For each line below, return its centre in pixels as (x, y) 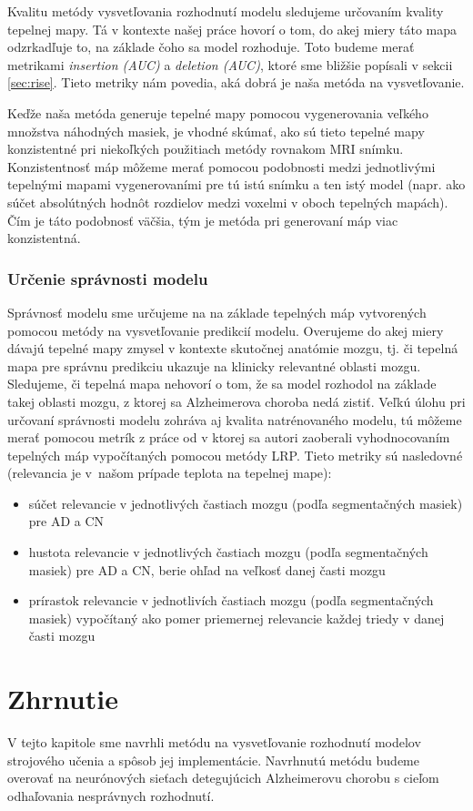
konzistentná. (44, 238)
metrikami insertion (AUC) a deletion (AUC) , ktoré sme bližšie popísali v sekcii (230, 64)
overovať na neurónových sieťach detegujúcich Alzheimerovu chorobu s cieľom (223, 778)
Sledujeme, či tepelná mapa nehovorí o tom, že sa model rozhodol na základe (222, 384)
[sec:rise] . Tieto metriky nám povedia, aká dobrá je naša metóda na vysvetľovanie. (236, 82)
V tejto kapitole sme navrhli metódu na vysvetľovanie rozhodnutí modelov (214, 742)
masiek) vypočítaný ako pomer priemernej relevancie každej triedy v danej (236, 618)
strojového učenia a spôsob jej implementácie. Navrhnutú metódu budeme (213, 760)
